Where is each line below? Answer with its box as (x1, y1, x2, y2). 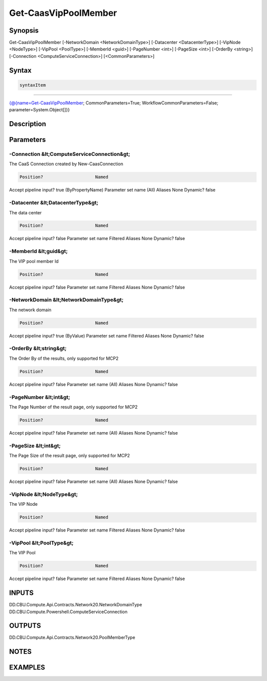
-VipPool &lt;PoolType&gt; (9, 539, 74, 546)
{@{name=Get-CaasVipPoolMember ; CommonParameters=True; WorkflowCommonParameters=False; (9, 99, 219, 106)
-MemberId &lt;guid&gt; (9, 248, 68, 255)
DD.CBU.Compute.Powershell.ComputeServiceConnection (9, 609, 128, 615)
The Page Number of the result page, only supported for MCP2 (9, 404, 138, 410)
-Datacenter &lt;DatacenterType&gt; (9, 199, 98, 206)
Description (9, 120, 46, 128)
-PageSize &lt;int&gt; (9, 442, 61, 449)
